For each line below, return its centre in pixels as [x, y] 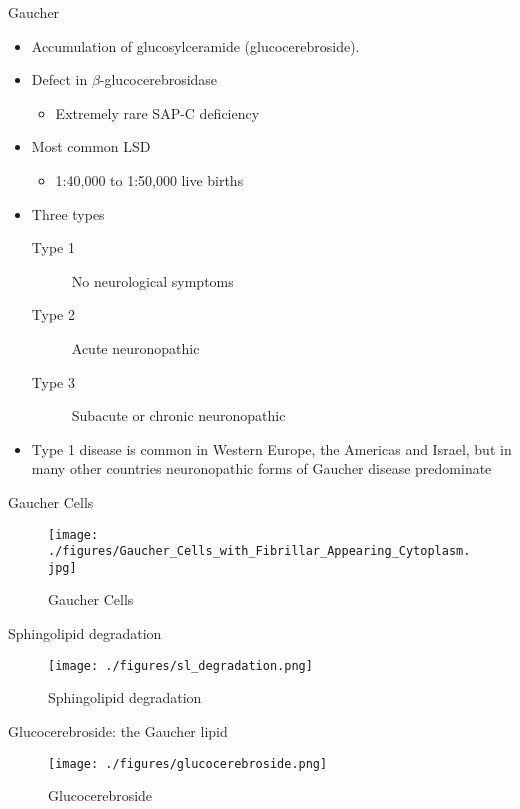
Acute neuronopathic [135, 347]
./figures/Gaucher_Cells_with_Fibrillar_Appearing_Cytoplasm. [259, 551]
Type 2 [53, 314]
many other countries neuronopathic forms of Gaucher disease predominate [261, 468]
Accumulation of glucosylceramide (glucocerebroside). [195, 45]
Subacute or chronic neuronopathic [178, 415]
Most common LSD [91, 146]
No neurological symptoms [152, 280]
